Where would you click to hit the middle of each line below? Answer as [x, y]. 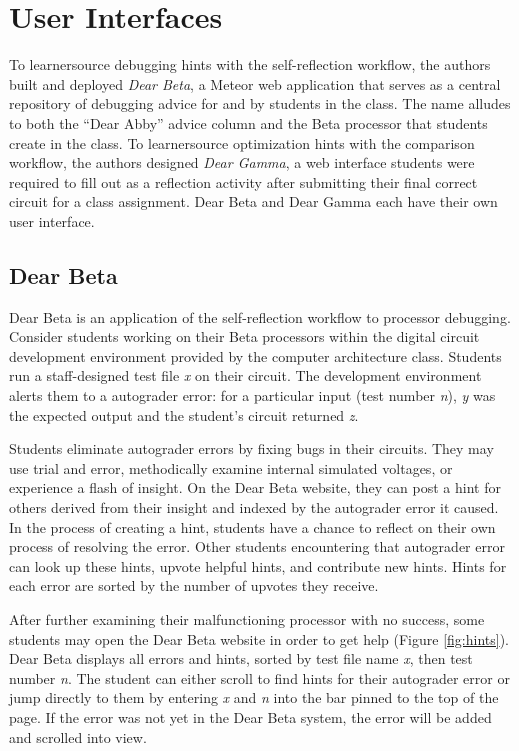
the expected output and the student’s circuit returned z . [184, 414]
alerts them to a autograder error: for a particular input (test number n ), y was [252, 395]
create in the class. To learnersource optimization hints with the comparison [242, 142]
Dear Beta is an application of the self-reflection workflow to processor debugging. [260, 316]
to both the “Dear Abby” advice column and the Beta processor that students [248, 122]
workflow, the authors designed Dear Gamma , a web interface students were [242, 162]
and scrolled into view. [78, 736]
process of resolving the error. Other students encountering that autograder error [257, 546]
